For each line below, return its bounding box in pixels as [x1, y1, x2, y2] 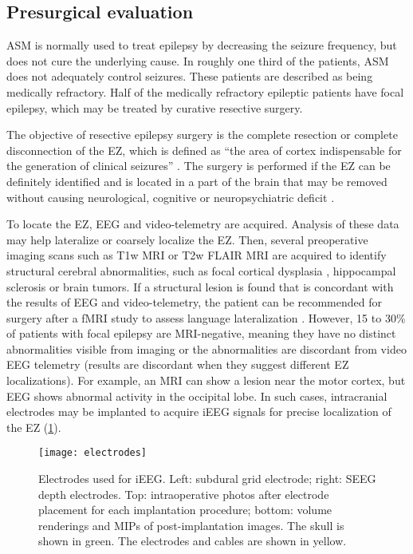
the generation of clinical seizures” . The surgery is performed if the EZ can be [6, 157, 391, 174]
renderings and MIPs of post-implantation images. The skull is [38, 516, 344, 533]
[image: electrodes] [38, 447, 147, 459]
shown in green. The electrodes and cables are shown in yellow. [38, 532, 347, 549]
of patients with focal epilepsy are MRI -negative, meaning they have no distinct [6, 325, 396, 342]
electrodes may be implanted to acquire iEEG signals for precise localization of [6, 403, 391, 420]
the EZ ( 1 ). [6, 418, 61, 435]
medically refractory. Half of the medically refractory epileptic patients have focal [6, 83, 404, 100]
